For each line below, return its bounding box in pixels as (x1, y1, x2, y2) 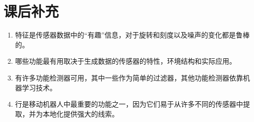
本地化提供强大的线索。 (42, 108, 119, 119)
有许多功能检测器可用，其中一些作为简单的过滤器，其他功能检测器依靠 (15, 72, 243, 82)
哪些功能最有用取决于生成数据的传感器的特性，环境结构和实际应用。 (15, 56, 236, 66)
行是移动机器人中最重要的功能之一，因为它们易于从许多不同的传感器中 (15, 99, 243, 109)
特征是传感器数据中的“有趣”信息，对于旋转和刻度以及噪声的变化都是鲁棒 (15, 30, 250, 40)
